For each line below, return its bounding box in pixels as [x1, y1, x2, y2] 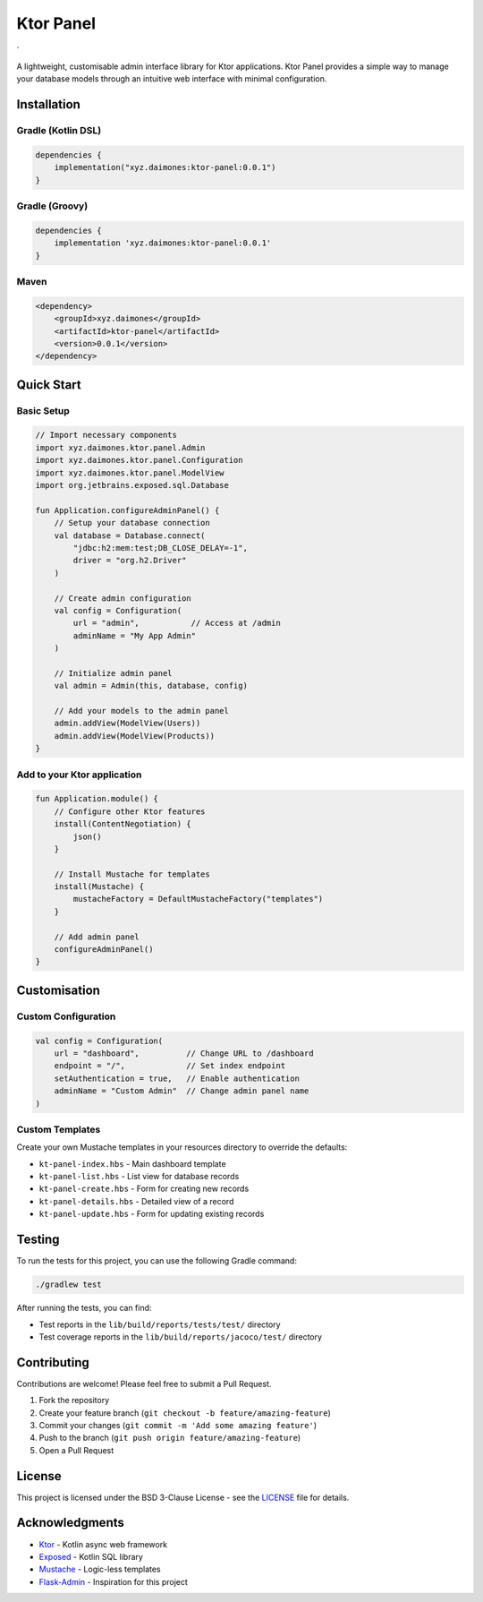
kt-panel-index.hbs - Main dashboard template [38, 1158, 227, 1169]
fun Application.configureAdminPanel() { [35, 505, 220, 515]
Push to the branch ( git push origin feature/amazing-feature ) [38, 1433, 301, 1444]
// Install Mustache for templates [54, 869, 210, 879]
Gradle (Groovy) [16, 200, 89, 212]
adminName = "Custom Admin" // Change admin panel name [54, 1086, 309, 1096]
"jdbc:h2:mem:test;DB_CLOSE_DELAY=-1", [72, 543, 248, 553]
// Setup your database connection [54, 518, 210, 528]
